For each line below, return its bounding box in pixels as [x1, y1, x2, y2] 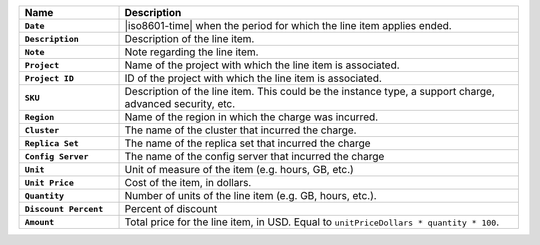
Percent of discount [124, 202, 218, 215]
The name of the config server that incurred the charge [124, 150, 385, 163]
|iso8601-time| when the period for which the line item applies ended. [124, 19, 452, 32]
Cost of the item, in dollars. [124, 176, 252, 189]
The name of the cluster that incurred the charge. [124, 123, 357, 137]
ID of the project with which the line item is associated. [124, 71, 382, 85]
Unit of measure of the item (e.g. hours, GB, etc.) [124, 163, 354, 176]
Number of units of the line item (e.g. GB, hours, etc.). [124, 189, 377, 202]
